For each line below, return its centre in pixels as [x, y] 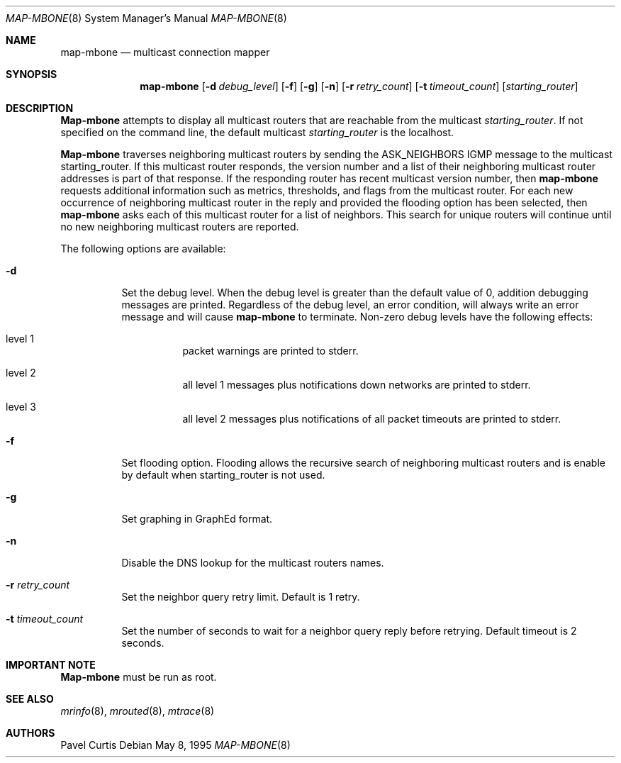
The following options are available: [143, 249]
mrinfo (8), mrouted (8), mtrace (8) [138, 711]
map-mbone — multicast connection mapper [165, 52]
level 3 [21, 407]
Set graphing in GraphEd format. [197, 519]
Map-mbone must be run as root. [139, 677]
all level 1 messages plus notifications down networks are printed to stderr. [357, 385]
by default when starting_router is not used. [223, 475]
